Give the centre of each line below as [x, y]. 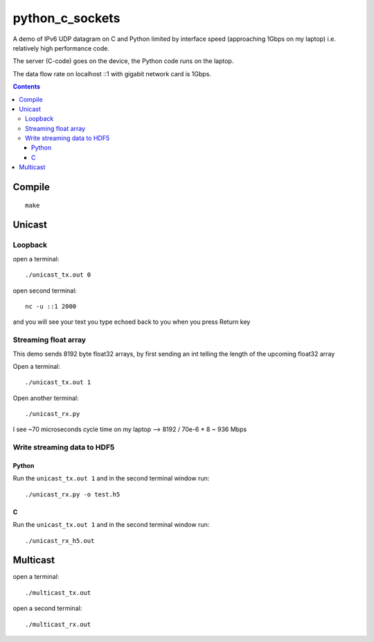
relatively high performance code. [61, 48]
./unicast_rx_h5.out [60, 540]
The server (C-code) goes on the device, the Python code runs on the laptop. [123, 61]
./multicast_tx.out [58, 592]
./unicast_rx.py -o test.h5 [73, 494]
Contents [27, 87]
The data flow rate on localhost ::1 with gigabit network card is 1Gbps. [112, 73]
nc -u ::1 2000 [51, 306]
